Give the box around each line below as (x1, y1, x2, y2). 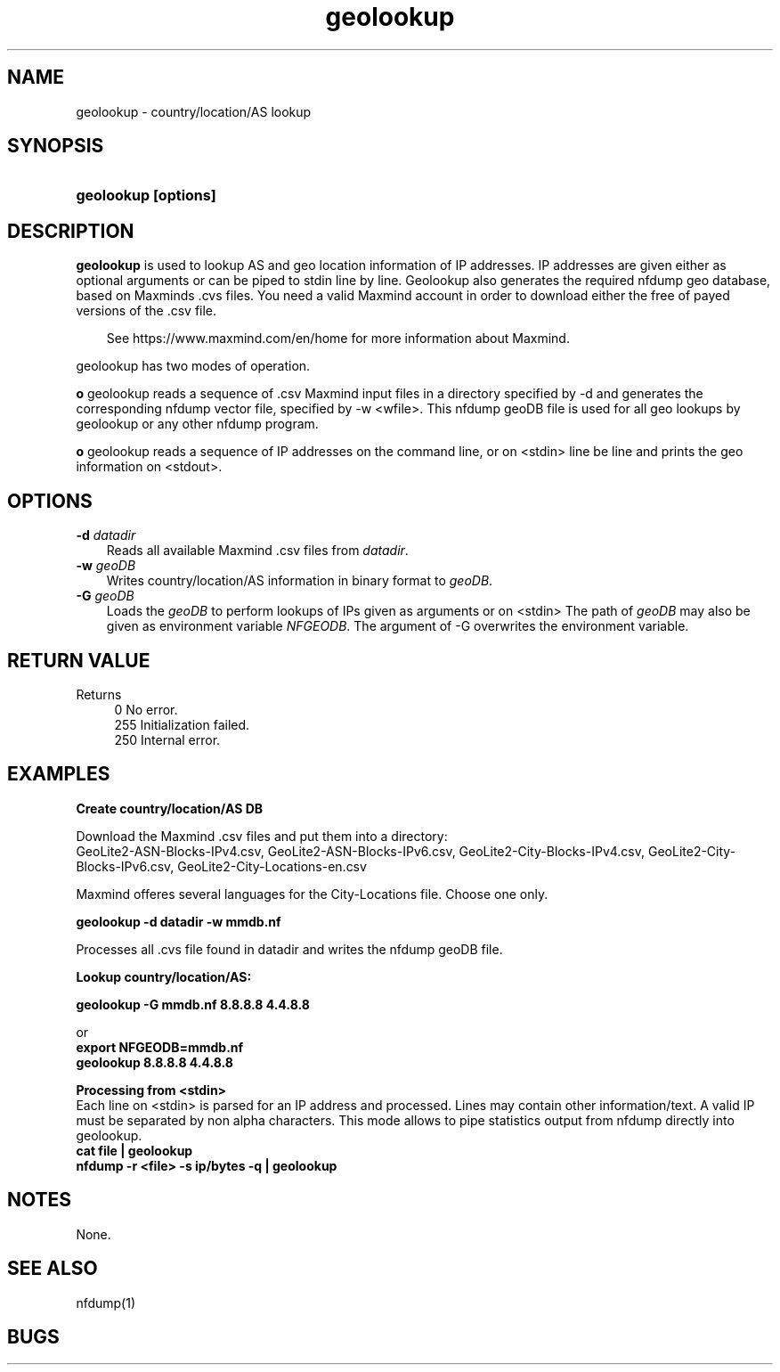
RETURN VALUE (7, 649, 150, 672)
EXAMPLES (7, 763, 110, 786)
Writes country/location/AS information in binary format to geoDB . (106, 573, 493, 589)
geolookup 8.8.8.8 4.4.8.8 (76, 1054, 233, 1070)
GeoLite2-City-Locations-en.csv (177, 858, 367, 874)
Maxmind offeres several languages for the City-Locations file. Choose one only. (76, 886, 548, 902)
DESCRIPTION (7, 219, 134, 242)
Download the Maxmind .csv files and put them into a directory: (76, 828, 448, 844)
